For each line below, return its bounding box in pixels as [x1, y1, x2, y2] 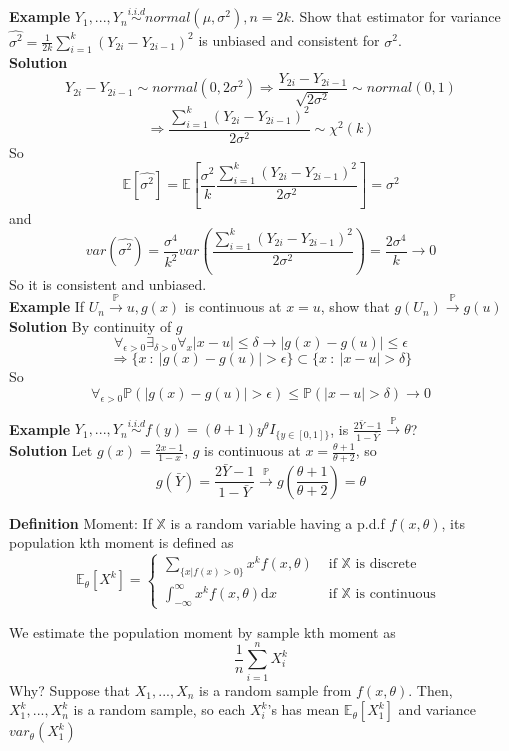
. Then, [408, 679, 453, 700]
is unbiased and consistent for [198, 30, 380, 51]
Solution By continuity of [9, 315, 172, 336]
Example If [9, 296, 85, 317]
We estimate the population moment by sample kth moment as [9, 621, 396, 642]
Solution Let [9, 440, 93, 461]
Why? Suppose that [9, 679, 131, 700]
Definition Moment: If [9, 512, 152, 533]
